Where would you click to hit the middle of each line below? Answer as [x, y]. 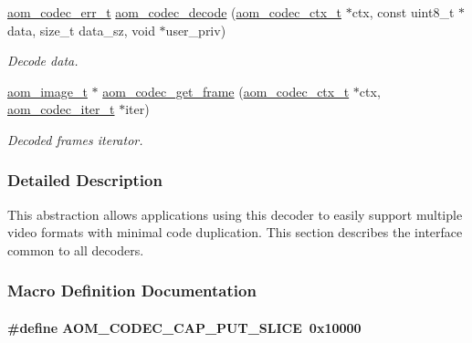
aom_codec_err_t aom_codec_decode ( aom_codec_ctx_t [174, 12]
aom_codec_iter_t [61, 109]
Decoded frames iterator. [75, 139]
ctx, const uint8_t [403, 12]
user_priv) [196, 30]
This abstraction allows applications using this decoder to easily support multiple [235, 214]
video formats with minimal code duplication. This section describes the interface [235, 232]
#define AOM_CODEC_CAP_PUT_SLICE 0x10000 [184, 327]
